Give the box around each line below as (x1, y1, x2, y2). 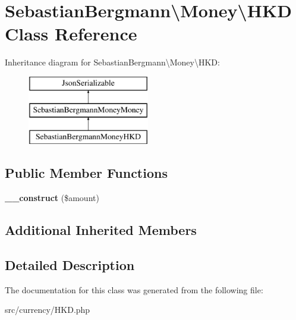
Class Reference (5, 21, 137, 46)
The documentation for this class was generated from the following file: (5, 283, 263, 296)
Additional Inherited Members (5, 221, 197, 239)
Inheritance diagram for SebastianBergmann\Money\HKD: (5, 56, 220, 68)
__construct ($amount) (5, 192, 99, 204)
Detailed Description (5, 255, 135, 274)
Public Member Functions (5, 164, 168, 182)
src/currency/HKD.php (5, 303, 90, 316)
